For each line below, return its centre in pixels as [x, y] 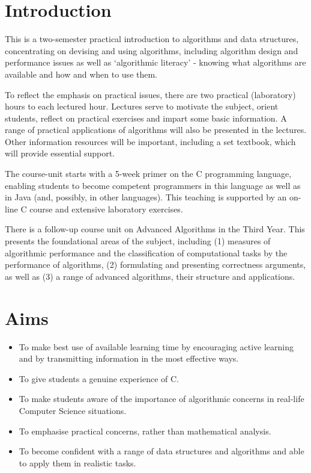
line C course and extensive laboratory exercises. [94, 209]
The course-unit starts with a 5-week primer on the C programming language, [148, 174]
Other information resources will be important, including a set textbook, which [150, 141]
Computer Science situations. [73, 410]
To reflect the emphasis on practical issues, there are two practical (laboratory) [150, 94]
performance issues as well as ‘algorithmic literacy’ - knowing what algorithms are [155, 62]
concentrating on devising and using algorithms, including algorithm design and [152, 50]
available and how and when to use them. [81, 74]
